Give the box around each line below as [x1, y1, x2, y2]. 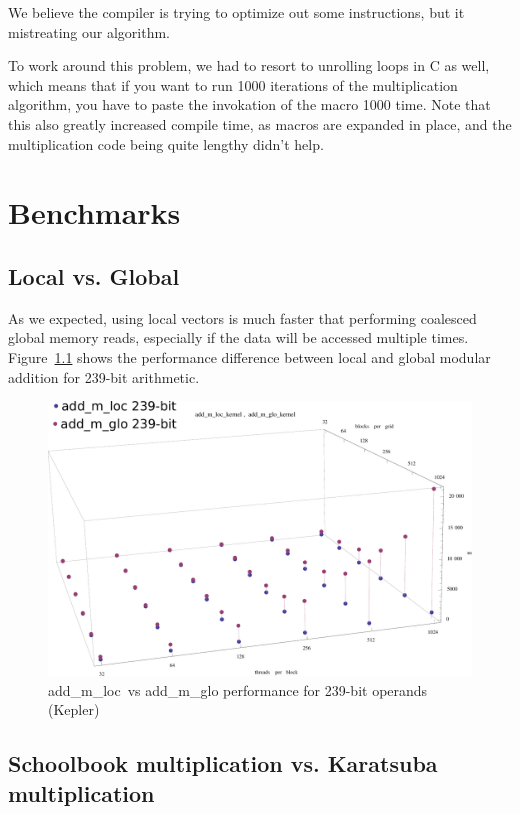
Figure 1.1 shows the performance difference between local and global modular [8, 346, 491, 367]
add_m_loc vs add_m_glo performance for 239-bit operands [48, 679, 428, 700]
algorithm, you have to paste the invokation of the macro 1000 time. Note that [8, 94, 491, 115]
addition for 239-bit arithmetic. [8, 366, 200, 387]
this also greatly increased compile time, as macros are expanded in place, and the [8, 113, 512, 134]
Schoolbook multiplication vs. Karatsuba [8, 748, 438, 779]
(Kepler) [48, 699, 100, 720]
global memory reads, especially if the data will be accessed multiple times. [8, 327, 469, 348]
